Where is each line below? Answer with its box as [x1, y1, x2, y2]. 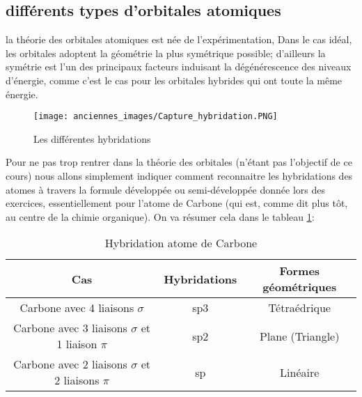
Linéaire [280, 364, 320, 380]
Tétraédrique [268, 299, 331, 316]
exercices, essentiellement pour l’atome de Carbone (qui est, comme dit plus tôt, [6, 196, 348, 210]
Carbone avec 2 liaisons [13, 356, 127, 373]
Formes [279, 263, 320, 279]
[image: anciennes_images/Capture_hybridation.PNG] [33, 111, 278, 122]
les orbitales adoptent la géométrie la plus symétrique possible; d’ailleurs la [6, 45, 326, 60]
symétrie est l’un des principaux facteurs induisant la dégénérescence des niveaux [6, 59, 352, 74]
